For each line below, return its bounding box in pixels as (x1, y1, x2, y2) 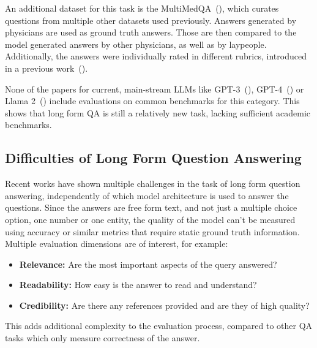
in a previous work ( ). (5, 61, 88, 74)
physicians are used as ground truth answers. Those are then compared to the (5, 26, 297, 39)
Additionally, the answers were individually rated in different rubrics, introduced (5, 50, 307, 62)
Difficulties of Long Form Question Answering (5, 148, 302, 167)
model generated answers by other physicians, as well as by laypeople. (5, 37, 267, 50)
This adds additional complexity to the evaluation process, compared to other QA (5, 319, 313, 332)
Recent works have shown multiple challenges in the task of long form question (5, 177, 300, 190)
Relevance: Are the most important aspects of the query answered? (19, 257, 277, 270)
